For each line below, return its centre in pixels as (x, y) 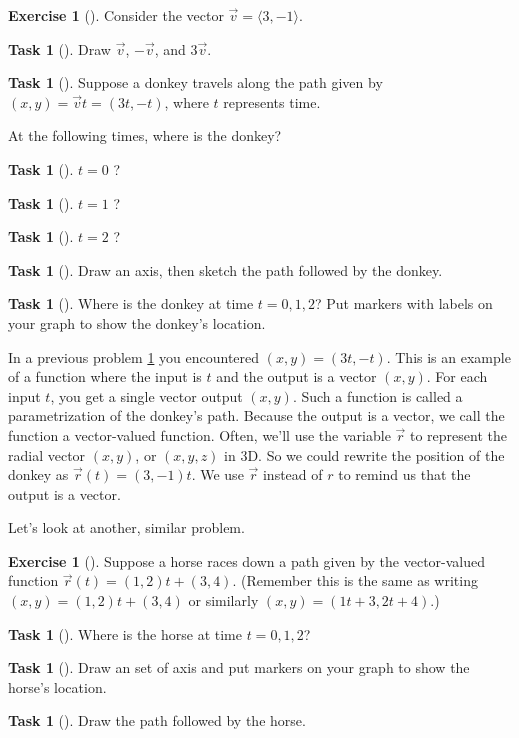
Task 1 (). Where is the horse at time (125, 633)
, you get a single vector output (146, 395)
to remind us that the (404, 474)
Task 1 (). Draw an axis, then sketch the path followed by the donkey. (225, 269)
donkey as (38, 474)
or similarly (223, 600)
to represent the (458, 434)
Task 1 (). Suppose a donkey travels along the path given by (195, 82)
